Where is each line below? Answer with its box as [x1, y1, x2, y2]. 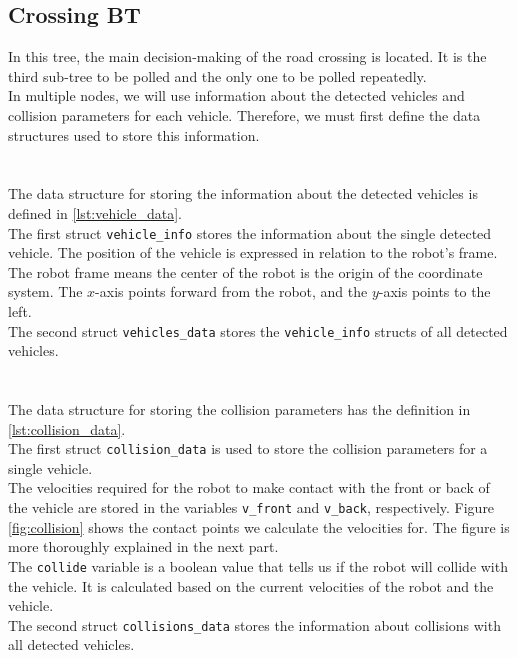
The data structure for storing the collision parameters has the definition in [8, 399, 471, 420]
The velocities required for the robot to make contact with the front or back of [8, 477, 490, 498]
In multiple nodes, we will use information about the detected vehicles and [8, 85, 465, 106]
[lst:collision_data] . [8, 418, 126, 439]
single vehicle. [8, 457, 93, 478]
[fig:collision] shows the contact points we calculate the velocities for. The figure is [8, 516, 510, 537]
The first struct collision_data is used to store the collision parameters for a [8, 438, 488, 459]
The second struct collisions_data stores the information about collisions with [8, 614, 501, 635]
